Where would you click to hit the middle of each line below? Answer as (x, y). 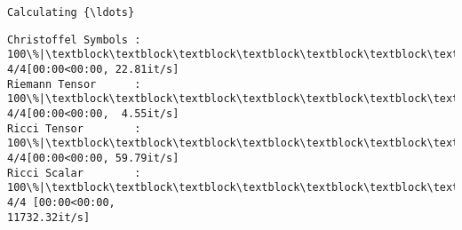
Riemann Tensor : (74, 84)
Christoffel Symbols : (74, 40)
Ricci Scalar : (74, 173)
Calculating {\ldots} (71, 12)
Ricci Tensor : (74, 128)
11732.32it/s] (49, 217)
